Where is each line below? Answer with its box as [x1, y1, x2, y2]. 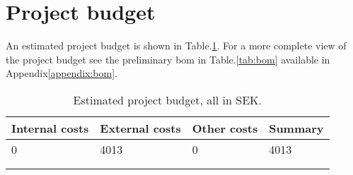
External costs [100, 119, 181, 136]
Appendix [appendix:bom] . [6, 66, 117, 80]
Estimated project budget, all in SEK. [73, 91, 262, 108]
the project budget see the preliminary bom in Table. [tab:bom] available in [6, 52, 330, 66]
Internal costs [11, 119, 89, 136]
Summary [269, 119, 324, 136]
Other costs [192, 119, 258, 136]
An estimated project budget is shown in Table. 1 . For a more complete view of [6, 38, 347, 53]
